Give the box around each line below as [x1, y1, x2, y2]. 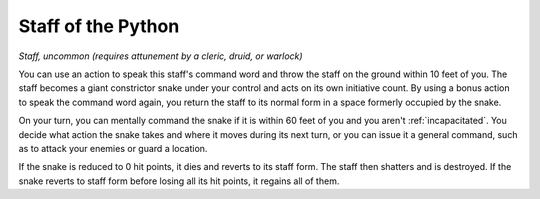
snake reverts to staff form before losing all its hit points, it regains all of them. [18, 175, 340, 187]
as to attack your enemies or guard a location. [18, 142, 208, 154]
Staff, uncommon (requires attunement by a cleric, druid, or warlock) [18, 50, 304, 62]
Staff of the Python [18, 15, 180, 37]
